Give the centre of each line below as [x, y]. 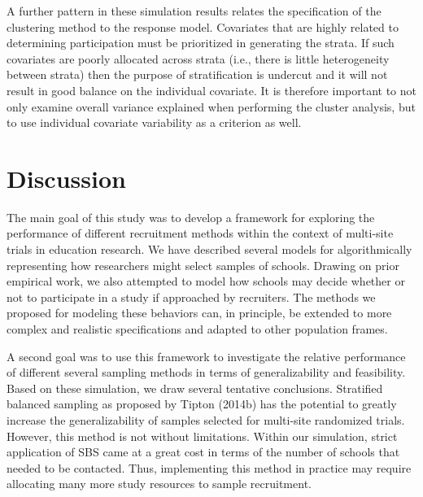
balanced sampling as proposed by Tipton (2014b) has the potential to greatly [202, 404]
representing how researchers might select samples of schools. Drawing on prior [203, 265]
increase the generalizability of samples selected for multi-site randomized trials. [206, 420]
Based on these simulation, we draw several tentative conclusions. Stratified [195, 388]
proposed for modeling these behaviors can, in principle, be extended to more [199, 313]
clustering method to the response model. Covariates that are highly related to [203, 26]
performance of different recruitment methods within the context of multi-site [200, 233]
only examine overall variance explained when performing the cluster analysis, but [211, 106]
